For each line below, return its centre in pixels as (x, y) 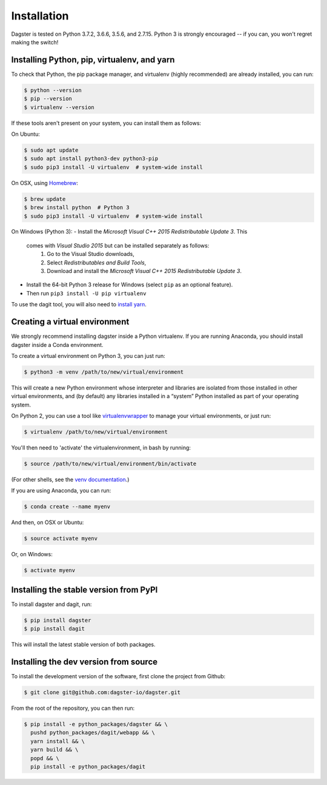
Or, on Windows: (32, 554)
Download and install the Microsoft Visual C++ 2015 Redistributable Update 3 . (144, 271)
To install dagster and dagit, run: (51, 604)
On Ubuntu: (26, 134)
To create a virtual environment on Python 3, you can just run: (88, 355)
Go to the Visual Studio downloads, (91, 254)
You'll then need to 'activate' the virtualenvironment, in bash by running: (101, 448)
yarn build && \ (54, 750)
